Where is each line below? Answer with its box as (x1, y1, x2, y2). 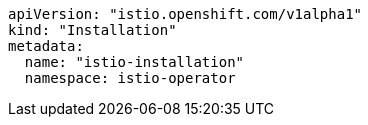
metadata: (8, 38, 84, 54)
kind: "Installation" (8, 22, 177, 38)
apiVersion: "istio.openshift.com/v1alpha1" (8, 6, 363, 22)
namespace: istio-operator (24, 70, 236, 86)
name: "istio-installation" (24, 54, 245, 70)
